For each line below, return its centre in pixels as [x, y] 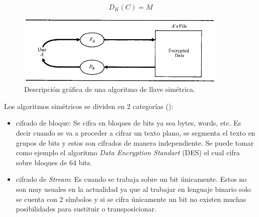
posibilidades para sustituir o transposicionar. [86, 209]
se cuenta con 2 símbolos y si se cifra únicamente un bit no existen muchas [131, 199]
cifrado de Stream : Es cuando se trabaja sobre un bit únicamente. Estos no [131, 179]
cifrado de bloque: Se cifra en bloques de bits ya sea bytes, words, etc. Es [128, 123]
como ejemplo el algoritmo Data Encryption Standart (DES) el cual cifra [128, 152]
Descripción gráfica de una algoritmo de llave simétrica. [110, 89]
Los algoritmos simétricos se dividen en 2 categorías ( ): [89, 106]
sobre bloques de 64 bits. [54, 162]
